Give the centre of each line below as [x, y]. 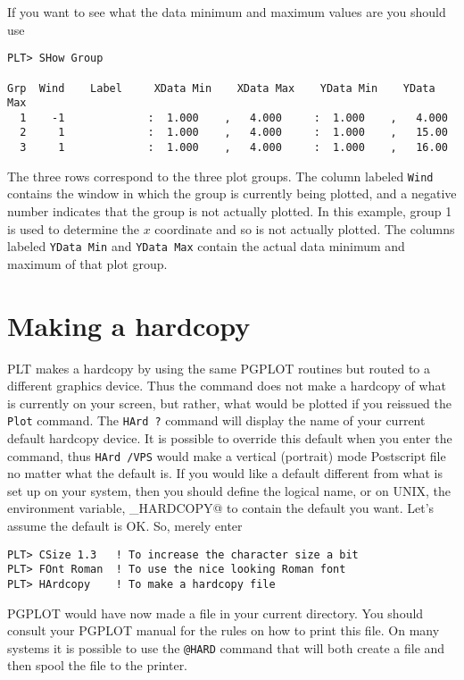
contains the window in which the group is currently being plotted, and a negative [232, 193]
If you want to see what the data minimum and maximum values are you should [227, 12]
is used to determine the [73, 228]
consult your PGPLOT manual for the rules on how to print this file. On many [224, 630]
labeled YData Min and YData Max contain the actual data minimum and [206, 246]
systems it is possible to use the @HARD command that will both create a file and [226, 647]
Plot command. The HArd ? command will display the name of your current [216, 420]
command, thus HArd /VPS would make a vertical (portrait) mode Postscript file [227, 455]
